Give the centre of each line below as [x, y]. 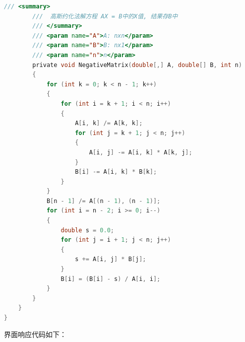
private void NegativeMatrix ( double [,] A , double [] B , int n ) [137, 65]
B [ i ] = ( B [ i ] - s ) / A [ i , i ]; [111, 279]
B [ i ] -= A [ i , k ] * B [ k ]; [116, 172]
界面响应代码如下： [35, 334]
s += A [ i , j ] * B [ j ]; [111, 259]
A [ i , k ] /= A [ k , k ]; [109, 123]
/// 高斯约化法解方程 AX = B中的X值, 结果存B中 [105, 16]
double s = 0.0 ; [87, 230]
